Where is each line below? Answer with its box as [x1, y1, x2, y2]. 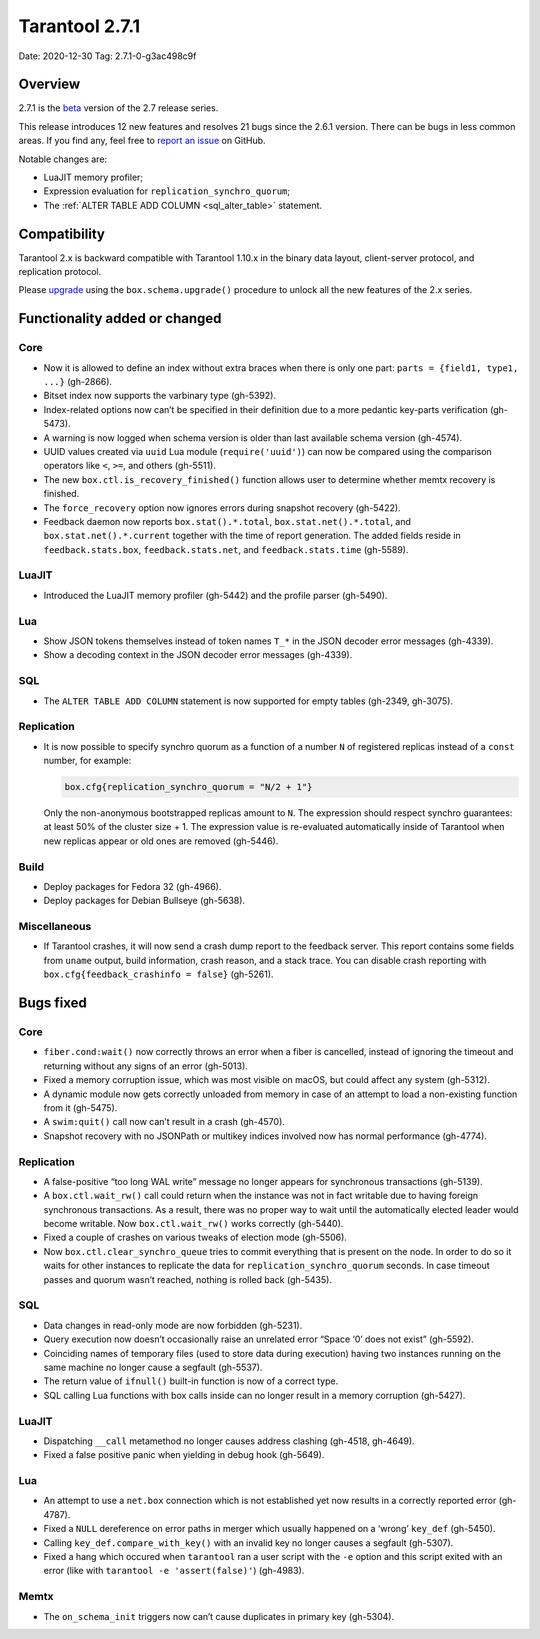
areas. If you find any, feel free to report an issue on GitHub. [18, 135, 266, 147]
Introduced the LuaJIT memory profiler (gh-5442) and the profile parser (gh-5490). [43, 589, 388, 601]
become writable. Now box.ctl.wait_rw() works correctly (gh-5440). [43, 1218, 344, 1230]
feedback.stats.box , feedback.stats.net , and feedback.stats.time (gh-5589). [43, 543, 409, 555]
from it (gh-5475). [43, 1101, 118, 1114]
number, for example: [43, 755, 132, 767]
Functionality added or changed [18, 310, 222, 327]
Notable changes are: [18, 153, 108, 165]
